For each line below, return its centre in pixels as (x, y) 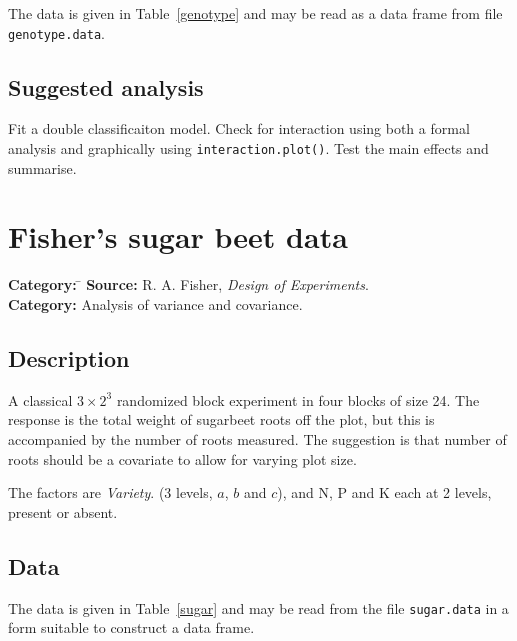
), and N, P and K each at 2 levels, (384, 492)
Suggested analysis (106, 86)
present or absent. (63, 511)
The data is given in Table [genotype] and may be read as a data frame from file (255, 13)
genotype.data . (56, 32)
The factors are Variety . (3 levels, (110, 492)
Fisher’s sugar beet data (178, 236)
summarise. (42, 167)
